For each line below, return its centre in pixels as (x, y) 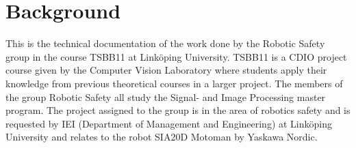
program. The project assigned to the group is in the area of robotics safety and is (178, 110)
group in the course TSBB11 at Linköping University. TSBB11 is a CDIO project (176, 56)
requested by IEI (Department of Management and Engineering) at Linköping (169, 123)
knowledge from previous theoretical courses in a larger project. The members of (174, 83)
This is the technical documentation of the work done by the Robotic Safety (165, 43)
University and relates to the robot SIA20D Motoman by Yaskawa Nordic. (162, 137)
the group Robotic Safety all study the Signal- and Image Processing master (166, 97)
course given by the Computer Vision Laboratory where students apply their (166, 70)
